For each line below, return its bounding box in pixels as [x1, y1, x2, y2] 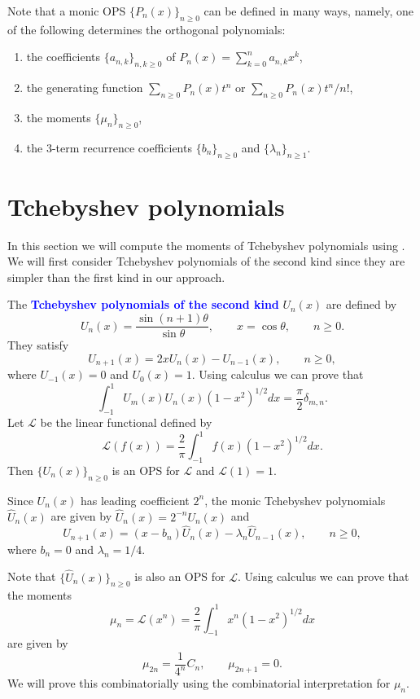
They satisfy [7, 336, 69, 354]
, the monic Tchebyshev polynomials [204, 491, 386, 508]
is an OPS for [112, 461, 180, 478]
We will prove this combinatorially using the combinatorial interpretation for [7, 675, 391, 692]
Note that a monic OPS [7, 2, 126, 19]
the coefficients [26, 48, 101, 65]
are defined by [326, 296, 397, 313]
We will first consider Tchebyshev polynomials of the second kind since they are [7, 253, 405, 270]
